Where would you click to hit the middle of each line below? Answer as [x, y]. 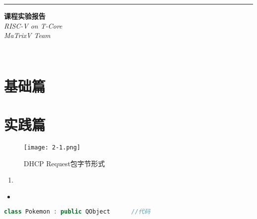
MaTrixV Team [27, 35]
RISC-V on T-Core [33, 25]
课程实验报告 [25, 16]
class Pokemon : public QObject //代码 [77, 212]
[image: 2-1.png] [52, 147]
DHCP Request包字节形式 [64, 163]
